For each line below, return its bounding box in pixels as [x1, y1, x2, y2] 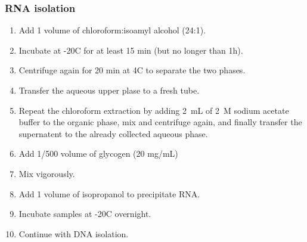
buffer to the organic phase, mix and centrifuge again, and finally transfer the [18, 116, 302, 128]
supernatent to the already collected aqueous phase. [18, 127, 208, 139]
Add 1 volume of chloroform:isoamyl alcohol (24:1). [18, 24, 206, 36]
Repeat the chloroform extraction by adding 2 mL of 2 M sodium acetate [18, 104, 289, 116]
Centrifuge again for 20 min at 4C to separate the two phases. [18, 64, 246, 76]
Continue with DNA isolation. [18, 227, 129, 240]
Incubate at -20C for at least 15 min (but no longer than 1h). [18, 44, 243, 56]
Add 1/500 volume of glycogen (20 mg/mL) [18, 147, 178, 160]
